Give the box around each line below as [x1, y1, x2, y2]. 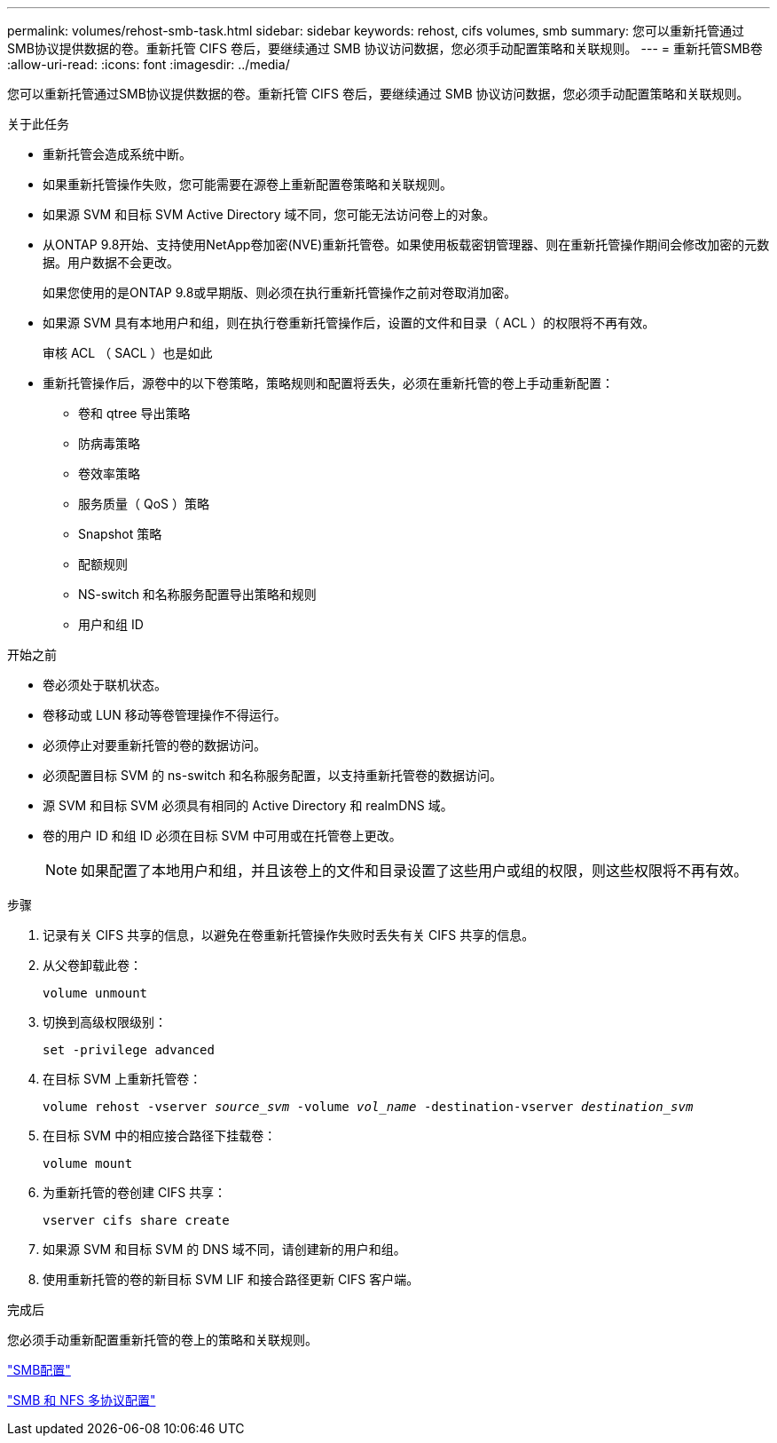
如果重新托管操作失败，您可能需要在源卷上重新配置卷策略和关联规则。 [43, 177, 452, 192]
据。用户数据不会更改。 [43, 255, 179, 270]
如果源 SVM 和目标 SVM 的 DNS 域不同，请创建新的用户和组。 [43, 1242, 406, 1257]
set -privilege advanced [43, 1043, 215, 1057]
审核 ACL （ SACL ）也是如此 [43, 345, 213, 360]
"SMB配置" [7, 1362, 71, 1377]
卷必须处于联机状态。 [43, 677, 167, 692]
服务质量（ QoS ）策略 [78, 496, 209, 511]
